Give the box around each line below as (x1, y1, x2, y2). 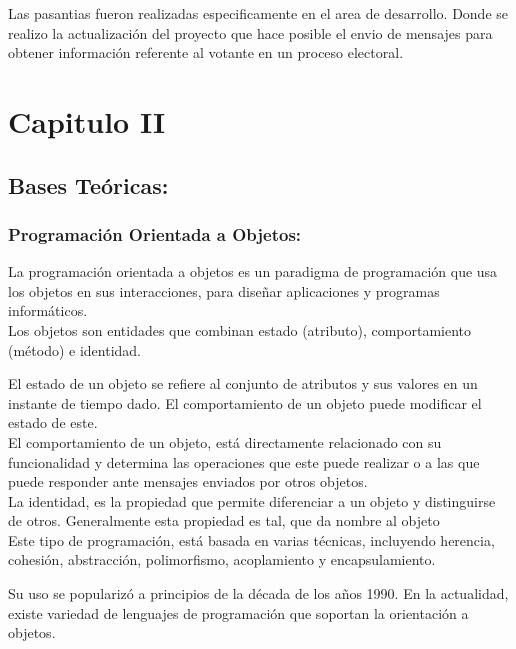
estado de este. (8, 412, 98, 433)
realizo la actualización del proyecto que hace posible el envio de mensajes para (8, 22, 493, 43)
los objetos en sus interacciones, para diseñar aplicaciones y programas (8, 280, 440, 301)
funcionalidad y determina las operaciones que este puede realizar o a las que (8, 451, 480, 472)
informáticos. (8, 300, 88, 321)
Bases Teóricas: (8, 169, 169, 200)
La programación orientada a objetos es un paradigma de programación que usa (8, 261, 498, 282)
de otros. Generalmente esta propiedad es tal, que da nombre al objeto (8, 510, 440, 531)
